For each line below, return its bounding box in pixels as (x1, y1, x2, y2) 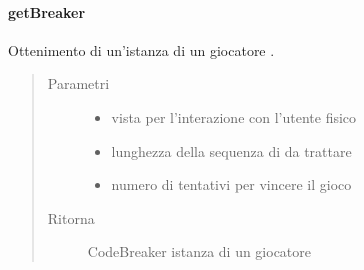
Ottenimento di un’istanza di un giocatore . (8, 39, 275, 60)
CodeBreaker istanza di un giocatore (87, 241, 312, 262)
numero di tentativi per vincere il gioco (111, 174, 352, 195)
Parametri (47, 73, 110, 94)
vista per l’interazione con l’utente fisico (111, 106, 357, 127)
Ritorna (47, 207, 95, 228)
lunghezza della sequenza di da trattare (111, 140, 352, 161)
